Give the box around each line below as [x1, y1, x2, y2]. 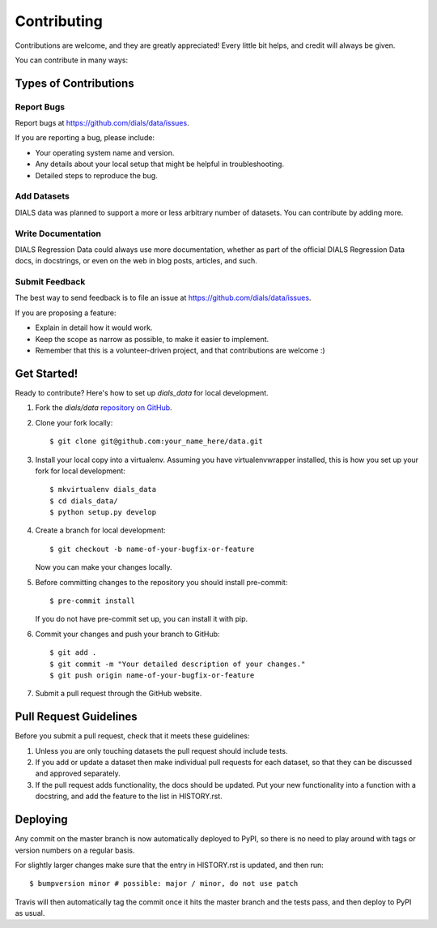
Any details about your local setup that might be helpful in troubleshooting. [35, 159, 285, 169]
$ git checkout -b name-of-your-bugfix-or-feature [49, 544, 255, 554]
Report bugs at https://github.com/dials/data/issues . [15, 118, 189, 128]
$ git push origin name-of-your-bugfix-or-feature [49, 670, 255, 680]
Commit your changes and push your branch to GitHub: [35, 629, 220, 639]
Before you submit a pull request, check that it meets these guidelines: [15, 731, 250, 741]
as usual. [15, 909, 45, 918]
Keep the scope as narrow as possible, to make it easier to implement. [35, 334, 269, 344]
